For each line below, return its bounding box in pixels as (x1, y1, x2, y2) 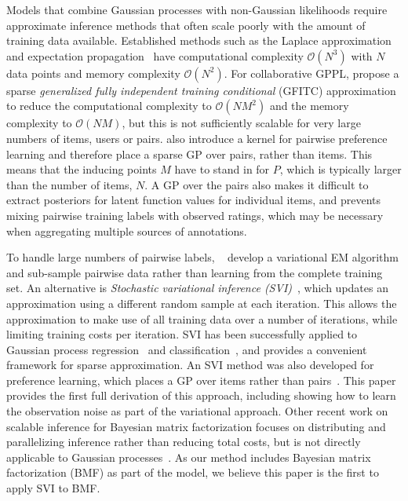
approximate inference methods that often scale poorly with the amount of (6, 16, 366, 33)
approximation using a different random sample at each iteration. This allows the (6, 294, 397, 311)
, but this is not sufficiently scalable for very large (122, 115, 361, 131)
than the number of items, (6, 176, 133, 192)
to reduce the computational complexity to (6, 97, 212, 114)
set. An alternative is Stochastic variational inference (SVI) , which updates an (6, 280, 388, 296)
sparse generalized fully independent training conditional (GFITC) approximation (6, 82, 396, 98)
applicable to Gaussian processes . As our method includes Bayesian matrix (6, 448, 371, 465)
